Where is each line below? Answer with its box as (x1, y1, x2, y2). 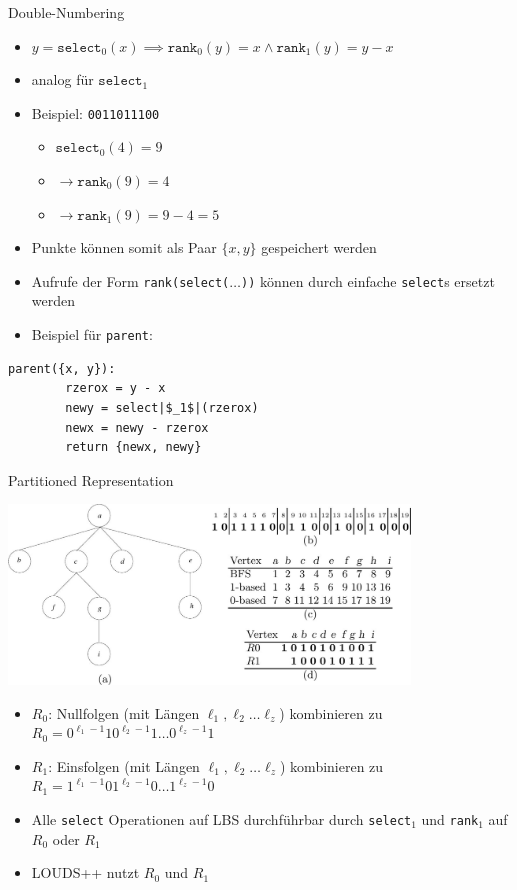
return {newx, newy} (65, 440, 202, 455)
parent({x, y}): (8, 361, 116, 376)
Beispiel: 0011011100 (31, 102, 160, 123)
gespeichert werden (261, 237, 377, 258)
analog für (31, 69, 94, 90)
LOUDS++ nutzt (31, 862, 140, 883)
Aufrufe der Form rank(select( (31, 270, 230, 291)
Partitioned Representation (8, 469, 174, 490)
